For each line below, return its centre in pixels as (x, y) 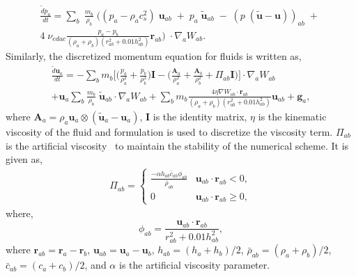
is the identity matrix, (200, 116)
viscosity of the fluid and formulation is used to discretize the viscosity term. (169, 131)
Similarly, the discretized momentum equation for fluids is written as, (154, 56)
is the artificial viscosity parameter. (194, 265)
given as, (24, 159)
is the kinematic (292, 116)
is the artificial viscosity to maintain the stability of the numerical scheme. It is (177, 145)
